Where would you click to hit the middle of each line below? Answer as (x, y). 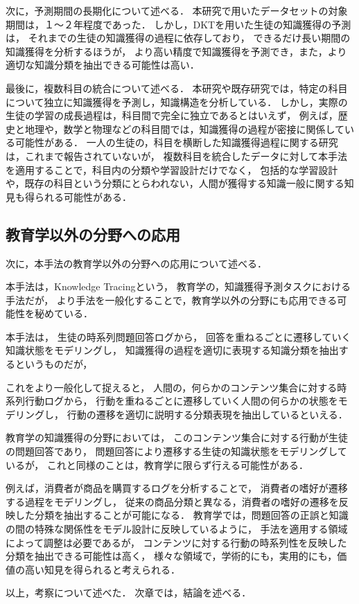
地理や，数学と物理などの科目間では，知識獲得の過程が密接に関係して (185, 128)
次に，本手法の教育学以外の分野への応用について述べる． (136, 263)
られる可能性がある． (83, 196)
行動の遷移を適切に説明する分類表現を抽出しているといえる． (207, 414)
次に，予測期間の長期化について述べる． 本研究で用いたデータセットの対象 (177, 10)
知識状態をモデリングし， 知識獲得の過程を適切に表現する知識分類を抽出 (172, 350)
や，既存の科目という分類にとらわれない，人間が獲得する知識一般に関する (175, 183)
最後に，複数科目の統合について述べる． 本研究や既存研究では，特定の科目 (177, 88)
